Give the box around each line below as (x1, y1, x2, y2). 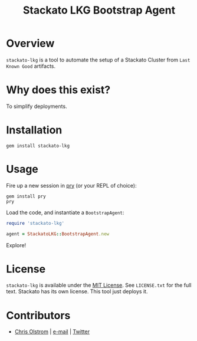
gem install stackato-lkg (6, 143, 70, 149)
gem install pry (6, 193, 46, 199)
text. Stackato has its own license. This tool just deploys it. (6, 288, 148, 295)
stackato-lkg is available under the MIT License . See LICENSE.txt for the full (6, 281, 192, 289)
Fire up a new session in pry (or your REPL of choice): (6, 182, 137, 189)
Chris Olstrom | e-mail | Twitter (14, 328, 90, 335)
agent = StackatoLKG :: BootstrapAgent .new (6, 231, 110, 237)
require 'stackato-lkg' (6, 220, 65, 226)
